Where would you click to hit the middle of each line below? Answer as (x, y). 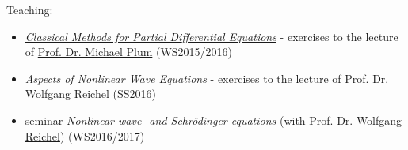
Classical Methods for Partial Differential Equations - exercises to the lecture (212, 36)
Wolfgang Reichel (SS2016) (90, 94)
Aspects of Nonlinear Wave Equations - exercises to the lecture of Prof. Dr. (207, 78)
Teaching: (30, 9)
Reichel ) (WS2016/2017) (85, 135)
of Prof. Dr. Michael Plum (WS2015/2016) (129, 52)
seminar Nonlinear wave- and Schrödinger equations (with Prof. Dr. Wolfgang (214, 120)
